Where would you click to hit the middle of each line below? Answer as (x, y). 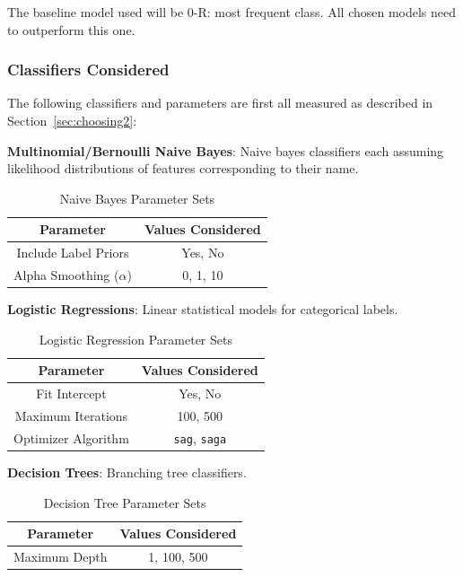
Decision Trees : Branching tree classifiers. (127, 472)
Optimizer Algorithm (71, 437)
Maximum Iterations (71, 416)
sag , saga (200, 437)
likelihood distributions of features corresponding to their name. (183, 168)
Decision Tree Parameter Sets (125, 502)
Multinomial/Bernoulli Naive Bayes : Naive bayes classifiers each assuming (226, 150)
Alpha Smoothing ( (66, 275)
